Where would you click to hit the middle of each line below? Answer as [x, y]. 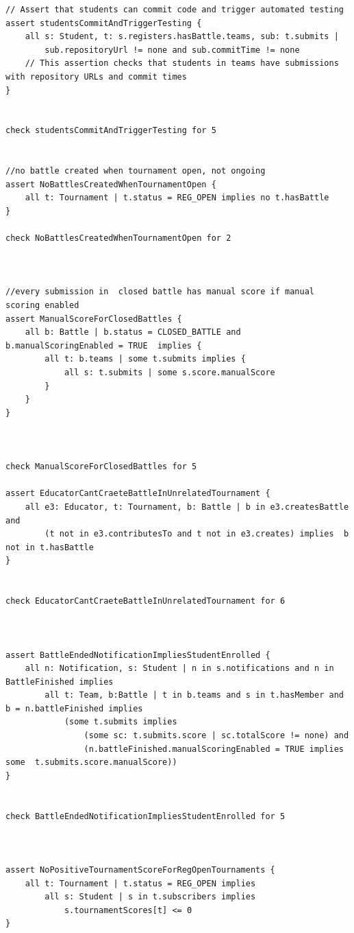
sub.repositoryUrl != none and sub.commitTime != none [172, 50]
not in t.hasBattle [50, 547]
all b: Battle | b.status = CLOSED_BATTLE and [133, 332]
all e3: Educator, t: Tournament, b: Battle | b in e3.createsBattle [187, 507]
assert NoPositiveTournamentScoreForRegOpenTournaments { [140, 870]
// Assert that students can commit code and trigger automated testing [175, 10]
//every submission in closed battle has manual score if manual [160, 292]
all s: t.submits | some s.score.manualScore [169, 373]
